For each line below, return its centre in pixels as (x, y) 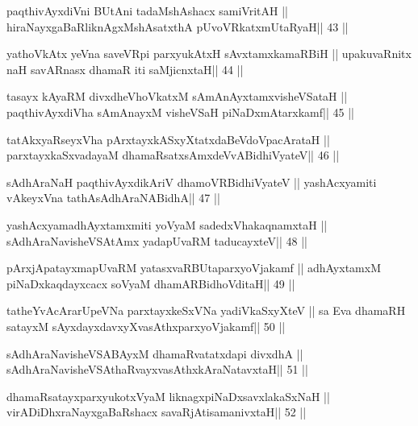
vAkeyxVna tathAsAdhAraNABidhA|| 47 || (113, 198)
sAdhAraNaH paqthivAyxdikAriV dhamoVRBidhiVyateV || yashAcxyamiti (192, 182)
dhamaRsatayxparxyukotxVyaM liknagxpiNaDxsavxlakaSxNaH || (168, 396)
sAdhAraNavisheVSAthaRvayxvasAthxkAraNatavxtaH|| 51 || (157, 369)
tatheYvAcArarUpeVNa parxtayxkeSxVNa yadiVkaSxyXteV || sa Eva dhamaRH (206, 310)
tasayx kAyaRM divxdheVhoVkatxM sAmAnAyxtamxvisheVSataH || (177, 96)
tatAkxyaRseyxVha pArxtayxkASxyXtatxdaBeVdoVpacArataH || (168, 139)
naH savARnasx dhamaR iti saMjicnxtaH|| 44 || (125, 69)
